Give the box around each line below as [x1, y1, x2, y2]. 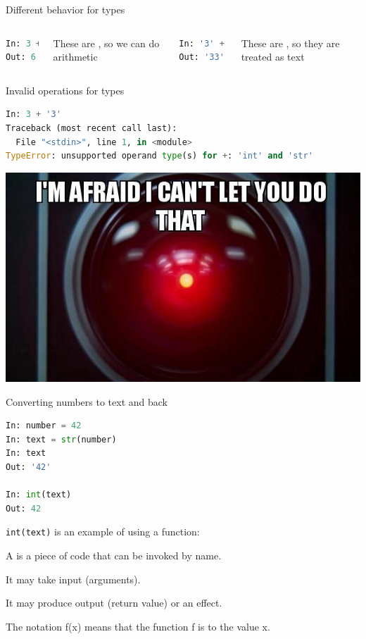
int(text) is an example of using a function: [6, 524, 200, 539]
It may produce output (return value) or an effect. [6, 595, 222, 610]
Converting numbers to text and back [6, 394, 168, 409]
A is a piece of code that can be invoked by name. [6, 548, 222, 563]
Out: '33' [179, 52, 225, 63]
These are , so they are [241, 35, 340, 50]
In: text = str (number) [6, 434, 117, 445]
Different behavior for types [6, 2, 125, 16]
